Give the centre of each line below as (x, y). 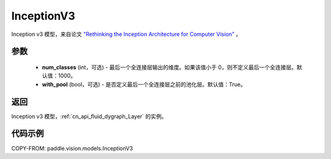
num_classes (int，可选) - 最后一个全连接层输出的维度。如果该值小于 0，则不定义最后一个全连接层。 (169, 67)
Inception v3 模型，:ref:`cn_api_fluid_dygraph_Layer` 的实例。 (89, 116)
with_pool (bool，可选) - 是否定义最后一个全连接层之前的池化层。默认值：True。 (144, 84)
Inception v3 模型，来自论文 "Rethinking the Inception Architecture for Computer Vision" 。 (126, 34)
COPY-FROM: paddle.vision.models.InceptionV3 (72, 148)
